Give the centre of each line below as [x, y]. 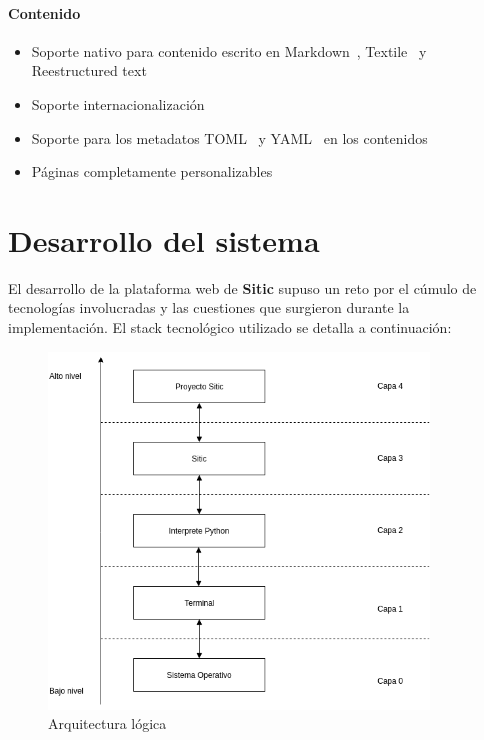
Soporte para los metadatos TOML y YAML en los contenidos [229, 137]
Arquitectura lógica [107, 723]
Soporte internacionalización [118, 103]
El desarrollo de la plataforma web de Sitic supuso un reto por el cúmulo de [242, 287]
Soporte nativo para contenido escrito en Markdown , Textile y [229, 50]
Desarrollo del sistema [164, 239]
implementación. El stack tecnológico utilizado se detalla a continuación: [230, 327]
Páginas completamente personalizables [152, 171]
